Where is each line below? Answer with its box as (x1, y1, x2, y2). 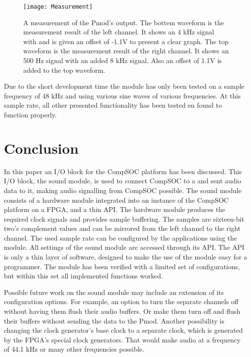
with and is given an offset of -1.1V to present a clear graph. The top (23, 36, 229, 46)
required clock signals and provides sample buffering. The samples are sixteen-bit (4, 213, 245, 224)
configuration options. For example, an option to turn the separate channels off (4, 296, 239, 307)
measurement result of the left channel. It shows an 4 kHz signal (23, 27, 214, 37)
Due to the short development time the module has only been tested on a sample (4, 81, 245, 91)
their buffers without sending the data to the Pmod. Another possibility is (4, 315, 224, 325)
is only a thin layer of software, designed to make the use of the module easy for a (4, 252, 248, 262)
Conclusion (4, 138, 79, 158)
